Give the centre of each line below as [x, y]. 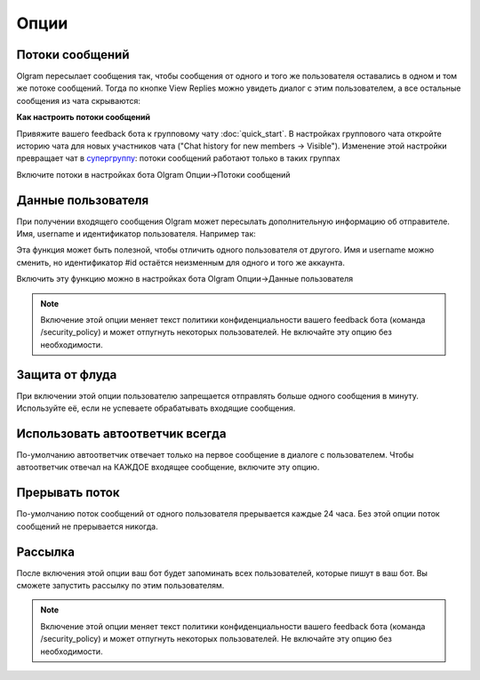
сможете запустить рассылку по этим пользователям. [120, 586]
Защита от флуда [67, 375]
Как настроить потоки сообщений [84, 117]
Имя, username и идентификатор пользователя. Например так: [136, 234]
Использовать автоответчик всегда [121, 433]
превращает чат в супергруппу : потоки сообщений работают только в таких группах [178, 158]
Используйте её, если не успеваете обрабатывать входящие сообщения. [156, 408]
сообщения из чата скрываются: [79, 100]
